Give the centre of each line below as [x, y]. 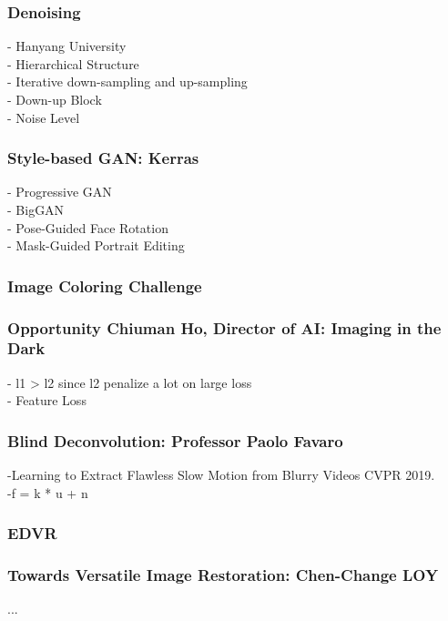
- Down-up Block [55, 99]
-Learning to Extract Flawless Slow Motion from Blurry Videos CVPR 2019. [221, 475]
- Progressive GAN [60, 192]
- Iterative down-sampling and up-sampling [127, 81]
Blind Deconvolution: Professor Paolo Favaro [175, 440]
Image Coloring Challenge [105, 285]
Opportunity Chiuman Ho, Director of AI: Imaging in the [224, 327]
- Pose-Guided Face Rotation [88, 227]
